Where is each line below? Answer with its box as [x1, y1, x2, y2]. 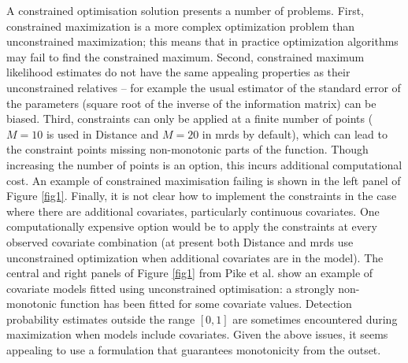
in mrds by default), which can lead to [202, 125, 388, 142]
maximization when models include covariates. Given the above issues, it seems [6, 326, 388, 343]
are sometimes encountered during [232, 310, 398, 327]
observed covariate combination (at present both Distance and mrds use [6, 233, 354, 250]
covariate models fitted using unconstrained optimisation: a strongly [6, 280, 335, 296]
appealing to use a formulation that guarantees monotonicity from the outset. [6, 342, 381, 358]
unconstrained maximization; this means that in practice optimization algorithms [6, 33, 399, 50]
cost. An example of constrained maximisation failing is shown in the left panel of [6, 172, 401, 188]
